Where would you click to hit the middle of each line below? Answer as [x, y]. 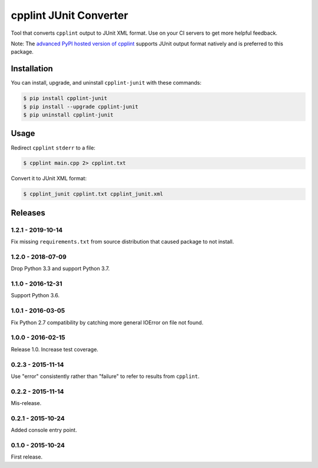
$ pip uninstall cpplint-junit [69, 115]
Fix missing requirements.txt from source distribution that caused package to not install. [122, 242]
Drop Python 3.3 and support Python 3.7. [60, 268]
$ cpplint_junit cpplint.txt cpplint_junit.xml [93, 194]
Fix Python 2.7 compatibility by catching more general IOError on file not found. [107, 322]
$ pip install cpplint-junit [65, 98]
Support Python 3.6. [35, 296]
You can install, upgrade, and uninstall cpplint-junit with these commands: [106, 83]
